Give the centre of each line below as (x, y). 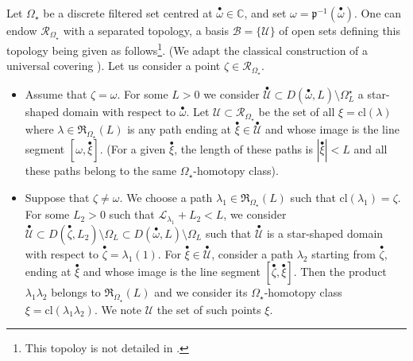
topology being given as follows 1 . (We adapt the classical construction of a (187, 49)
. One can (378, 13)
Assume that (56, 94)
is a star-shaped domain (325, 233)
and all (371, 149)
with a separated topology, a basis (146, 30)
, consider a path (252, 253)
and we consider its (201, 292)
